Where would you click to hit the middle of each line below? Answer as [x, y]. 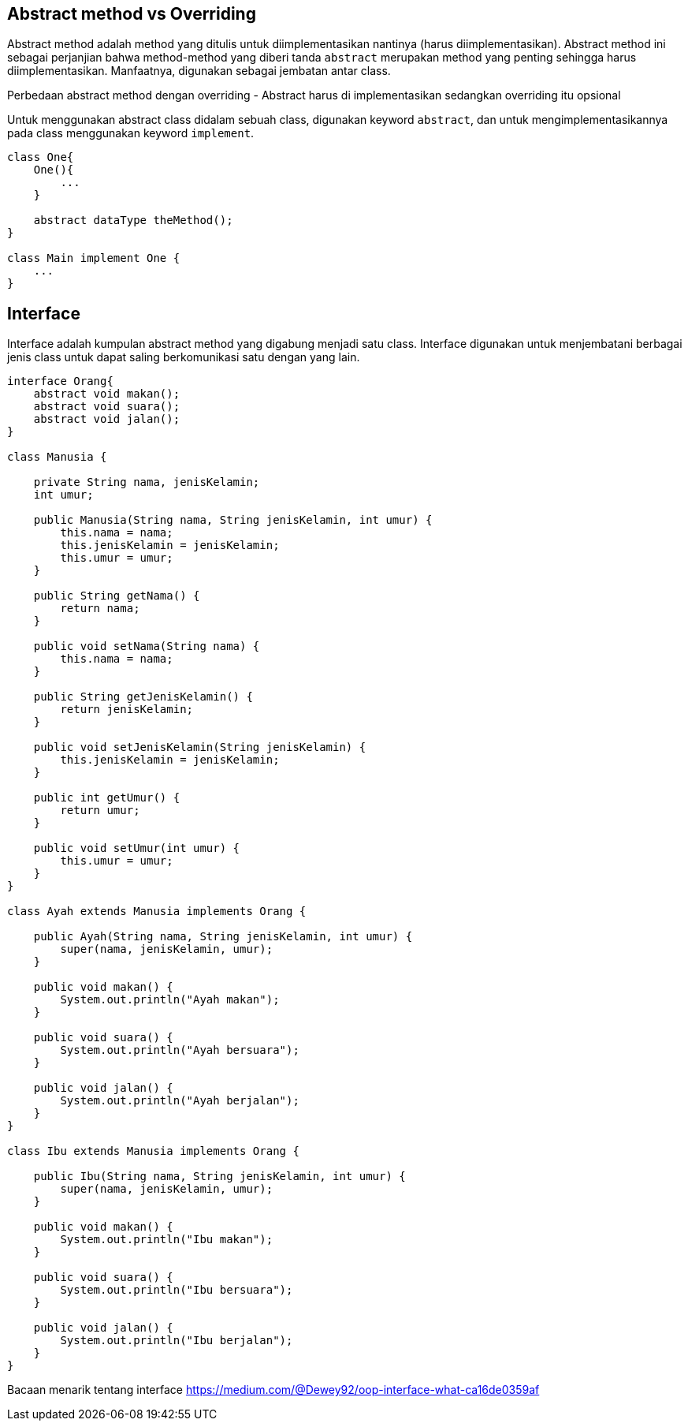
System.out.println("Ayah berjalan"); [180, 1101]
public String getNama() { [117, 596]
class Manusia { [57, 457]
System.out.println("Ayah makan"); [170, 1000]
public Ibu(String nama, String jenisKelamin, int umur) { [219, 1177]
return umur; [100, 811]
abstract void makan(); [107, 394]
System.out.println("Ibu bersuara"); [177, 1290]
